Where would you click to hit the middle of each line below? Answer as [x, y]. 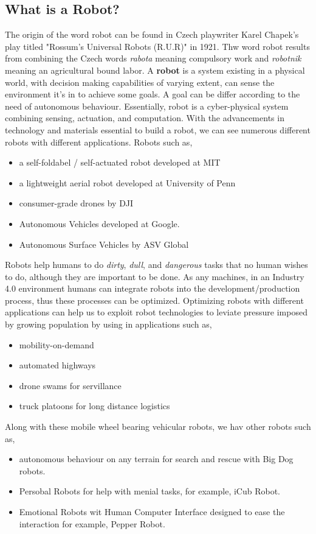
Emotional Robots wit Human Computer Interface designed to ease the [152, 512]
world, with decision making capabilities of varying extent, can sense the [140, 82]
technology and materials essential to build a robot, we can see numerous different [158, 129]
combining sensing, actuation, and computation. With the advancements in [145, 118]
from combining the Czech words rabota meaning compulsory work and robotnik [153, 58]
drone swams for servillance [70, 385]
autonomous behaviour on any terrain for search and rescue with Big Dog [156, 459]
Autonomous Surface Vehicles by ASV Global [104, 244]
